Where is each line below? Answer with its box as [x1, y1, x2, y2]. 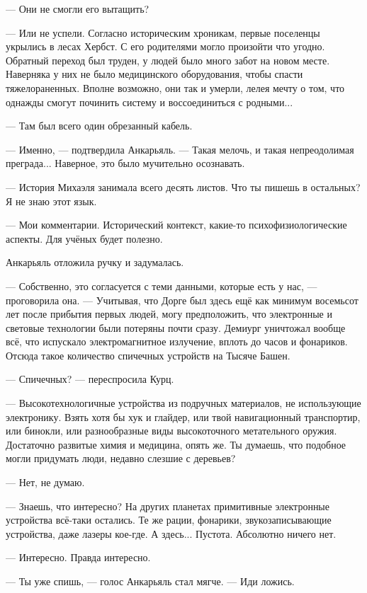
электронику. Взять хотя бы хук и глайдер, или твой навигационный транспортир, [6, 409, 361, 424]
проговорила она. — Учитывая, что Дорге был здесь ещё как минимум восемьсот [6, 292, 358, 307]
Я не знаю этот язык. [6, 193, 97, 208]
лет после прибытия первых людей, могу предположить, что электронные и [6, 306, 332, 321]
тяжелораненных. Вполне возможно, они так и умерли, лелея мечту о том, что [6, 80, 345, 95]
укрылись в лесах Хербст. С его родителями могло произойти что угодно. [6, 39, 325, 54]
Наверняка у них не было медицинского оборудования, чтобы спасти [6, 67, 303, 81]
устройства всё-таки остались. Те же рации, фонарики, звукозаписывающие [6, 512, 332, 527]
